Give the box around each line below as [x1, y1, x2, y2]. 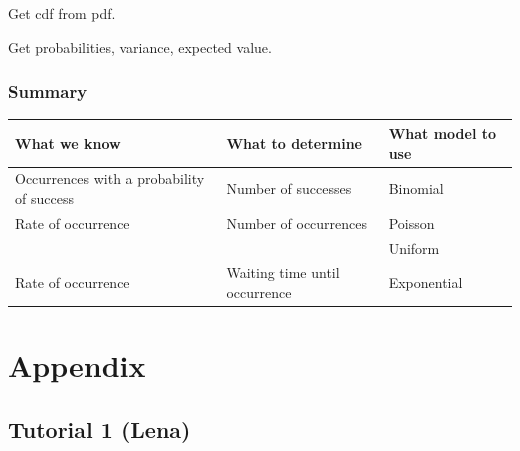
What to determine [226, 132, 362, 153]
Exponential [388, 272, 463, 293]
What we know [15, 132, 121, 153]
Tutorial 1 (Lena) [8, 413, 191, 444]
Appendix [8, 345, 146, 386]
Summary [8, 79, 88, 104]
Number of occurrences [226, 212, 368, 233]
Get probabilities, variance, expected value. [8, 36, 272, 57]
